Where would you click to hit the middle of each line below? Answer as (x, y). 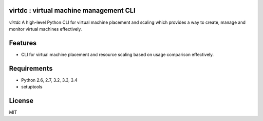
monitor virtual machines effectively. (46, 29)
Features (23, 43)
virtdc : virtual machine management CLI (72, 10)
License (21, 100)
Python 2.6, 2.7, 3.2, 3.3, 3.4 (49, 80)
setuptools (32, 87)
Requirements (31, 68)
